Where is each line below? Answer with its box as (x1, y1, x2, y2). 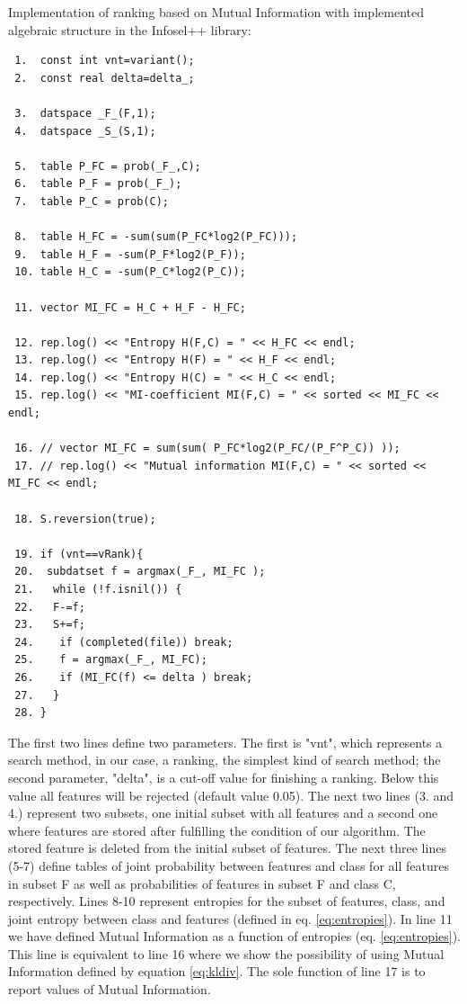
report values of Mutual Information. (8, 980, 211, 999)
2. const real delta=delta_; (14, 71, 195, 85)
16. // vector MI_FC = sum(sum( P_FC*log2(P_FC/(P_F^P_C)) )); (14, 442, 401, 455)
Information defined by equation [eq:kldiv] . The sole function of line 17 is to (8, 962, 426, 981)
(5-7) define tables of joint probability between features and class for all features (8, 856, 449, 874)
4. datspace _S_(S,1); (14, 124, 156, 138)
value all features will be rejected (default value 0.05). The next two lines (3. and (8, 785, 454, 804)
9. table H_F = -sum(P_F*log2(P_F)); (14, 247, 246, 261)
